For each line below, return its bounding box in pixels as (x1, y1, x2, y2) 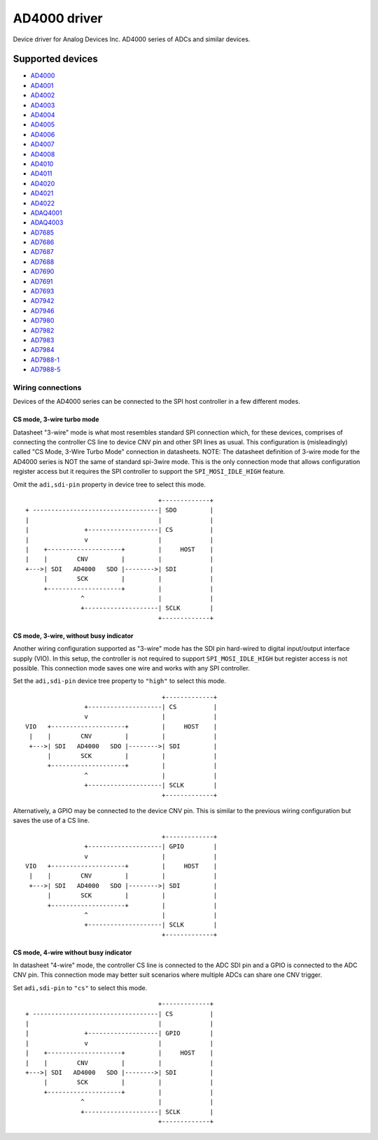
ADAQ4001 (30, 209, 62, 217)
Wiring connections (13, 382, 82, 392)
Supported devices (13, 53, 98, 65)
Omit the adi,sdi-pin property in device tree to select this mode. (13, 480, 206, 488)
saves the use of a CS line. (13, 816, 90, 825)
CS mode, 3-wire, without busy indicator (13, 631, 134, 640)
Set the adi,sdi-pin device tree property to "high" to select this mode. (13, 677, 227, 685)
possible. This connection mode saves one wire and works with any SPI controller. (13, 663, 250, 672)
